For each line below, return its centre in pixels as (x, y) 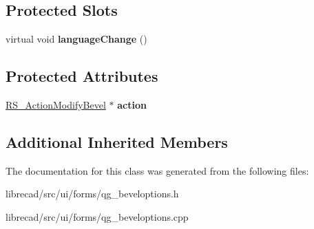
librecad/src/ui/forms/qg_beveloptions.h (92, 194)
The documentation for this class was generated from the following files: (157, 170)
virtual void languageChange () (76, 39)
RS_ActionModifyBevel (56, 105)
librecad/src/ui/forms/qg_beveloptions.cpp (97, 216)
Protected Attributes (82, 76)
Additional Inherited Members (117, 141)
